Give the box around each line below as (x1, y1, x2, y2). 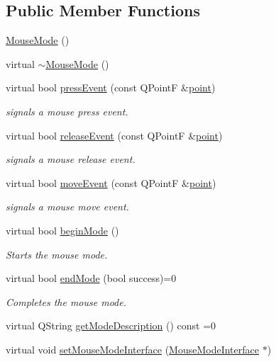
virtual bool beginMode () (6, 222, 119, 237)
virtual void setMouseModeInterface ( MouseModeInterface (6, 341, 259, 356)
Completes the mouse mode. (6, 294, 126, 309)
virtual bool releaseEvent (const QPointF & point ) (6, 128, 223, 142)
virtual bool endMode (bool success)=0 (6, 271, 177, 285)
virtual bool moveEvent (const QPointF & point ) (6, 175, 216, 190)
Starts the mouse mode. (6, 247, 108, 261)
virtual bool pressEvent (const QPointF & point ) (6, 80, 216, 95)
